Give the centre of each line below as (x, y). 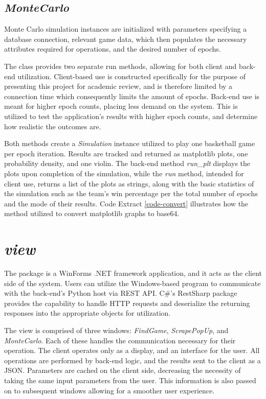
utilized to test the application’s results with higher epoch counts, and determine (131, 116)
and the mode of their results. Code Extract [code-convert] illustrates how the (126, 203)
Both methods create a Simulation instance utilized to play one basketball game (130, 143)
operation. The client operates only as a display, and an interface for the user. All (132, 350)
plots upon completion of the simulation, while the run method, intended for (124, 173)
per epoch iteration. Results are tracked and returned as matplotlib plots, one (126, 153)
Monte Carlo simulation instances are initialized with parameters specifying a (126, 29)
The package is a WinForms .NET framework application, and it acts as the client (133, 273)
